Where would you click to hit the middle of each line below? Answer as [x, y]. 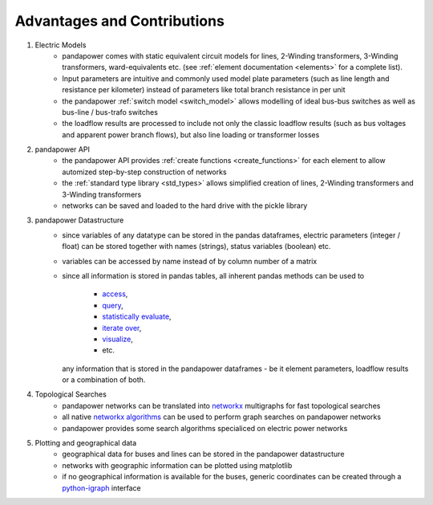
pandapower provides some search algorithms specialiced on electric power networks [205, 428]
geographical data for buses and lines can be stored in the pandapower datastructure [203, 454]
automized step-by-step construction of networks [145, 172]
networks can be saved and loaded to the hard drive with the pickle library [185, 206]
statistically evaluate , [137, 316]
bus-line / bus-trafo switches [110, 112]
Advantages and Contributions [119, 21]
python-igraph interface [101, 488]
